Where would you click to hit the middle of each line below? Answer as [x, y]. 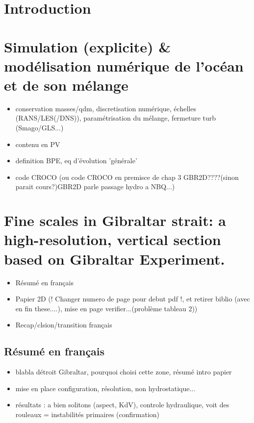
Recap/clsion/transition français [64, 325]
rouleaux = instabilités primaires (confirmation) [88, 414]
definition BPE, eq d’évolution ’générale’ [76, 161]
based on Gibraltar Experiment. [114, 259]
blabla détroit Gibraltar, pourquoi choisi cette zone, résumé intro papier [124, 372]
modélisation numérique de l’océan [124, 65]
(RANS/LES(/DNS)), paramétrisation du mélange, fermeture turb [116, 118]
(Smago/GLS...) [39, 128]
